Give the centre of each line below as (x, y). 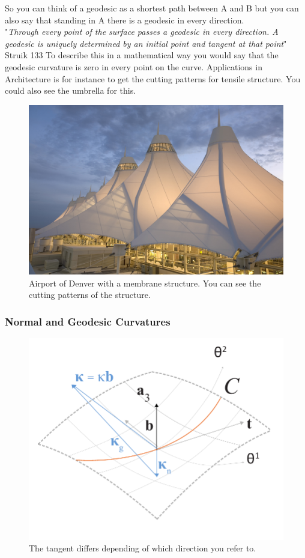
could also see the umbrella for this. (71, 90)
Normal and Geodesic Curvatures (88, 321)
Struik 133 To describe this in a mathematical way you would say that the (142, 55)
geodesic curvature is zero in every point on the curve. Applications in (134, 66)
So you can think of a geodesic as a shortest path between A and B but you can (152, 8)
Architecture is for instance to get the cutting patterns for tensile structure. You (153, 78)
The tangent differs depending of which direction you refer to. (143, 548)
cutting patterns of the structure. (90, 295)
